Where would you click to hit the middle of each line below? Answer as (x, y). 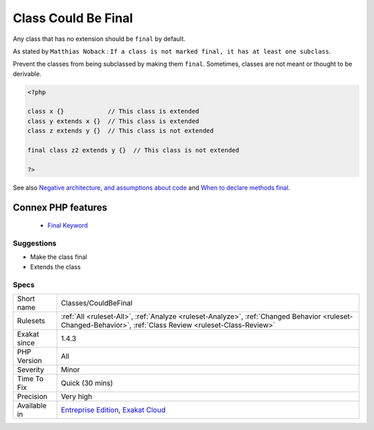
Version (29, 360)
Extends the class (55, 267)
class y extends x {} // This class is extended (113, 121)
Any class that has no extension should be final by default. (99, 39)
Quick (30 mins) (87, 383)
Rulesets (31, 321)
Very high (77, 396)
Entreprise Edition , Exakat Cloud (113, 410)
